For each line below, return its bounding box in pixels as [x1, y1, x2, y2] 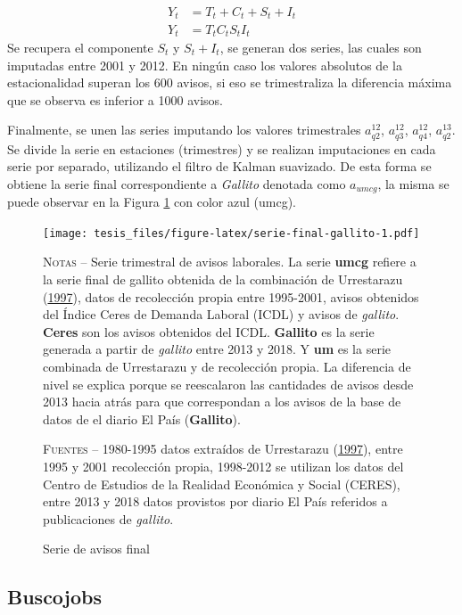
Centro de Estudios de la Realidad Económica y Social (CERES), [43, 474, 400, 493]
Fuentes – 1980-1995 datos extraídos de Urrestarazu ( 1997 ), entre [43, 439, 403, 458]
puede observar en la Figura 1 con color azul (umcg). [7, 193, 296, 211]
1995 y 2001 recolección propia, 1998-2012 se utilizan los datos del [43, 456, 404, 475]
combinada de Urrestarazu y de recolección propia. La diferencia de [43, 357, 411, 375]
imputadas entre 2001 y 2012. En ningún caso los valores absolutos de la [7, 55, 402, 74]
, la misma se [377, 174, 450, 193]
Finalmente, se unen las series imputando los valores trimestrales [7, 120, 361, 139]
